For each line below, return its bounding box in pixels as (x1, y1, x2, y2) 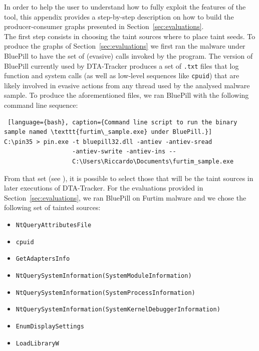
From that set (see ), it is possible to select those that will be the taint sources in (4, 172, 253, 183)
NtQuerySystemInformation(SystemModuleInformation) (16, 272, 192, 279)
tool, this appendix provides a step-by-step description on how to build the (4, 11, 234, 22)
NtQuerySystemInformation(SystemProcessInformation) (16, 289, 195, 296)
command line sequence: (4, 100, 78, 110)
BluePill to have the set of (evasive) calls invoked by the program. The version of (4, 50, 253, 61)
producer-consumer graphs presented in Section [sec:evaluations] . (4, 21, 204, 32)
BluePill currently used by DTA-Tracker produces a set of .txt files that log (4, 60, 239, 71)
